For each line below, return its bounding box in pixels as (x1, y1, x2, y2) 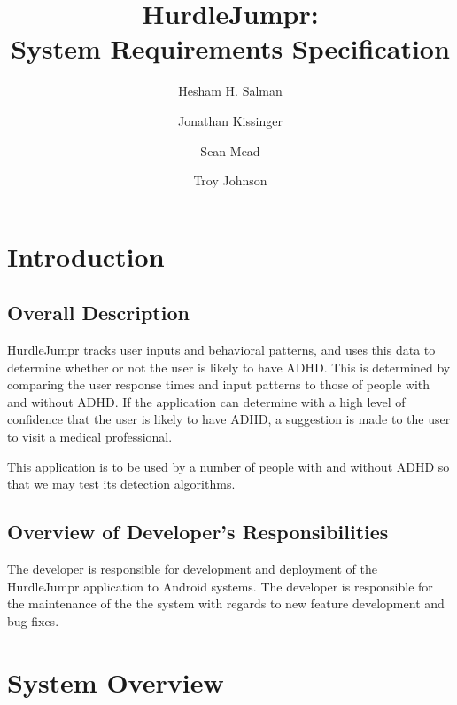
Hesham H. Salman (178, 82, 283, 100)
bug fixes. (7, 611, 59, 630)
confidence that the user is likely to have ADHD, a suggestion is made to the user (7, 410, 451, 428)
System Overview (7, 663, 224, 700)
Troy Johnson (193, 171, 267, 190)
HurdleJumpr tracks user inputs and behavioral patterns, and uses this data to (7, 341, 436, 359)
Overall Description (7, 299, 190, 326)
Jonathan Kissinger (178, 111, 283, 129)
